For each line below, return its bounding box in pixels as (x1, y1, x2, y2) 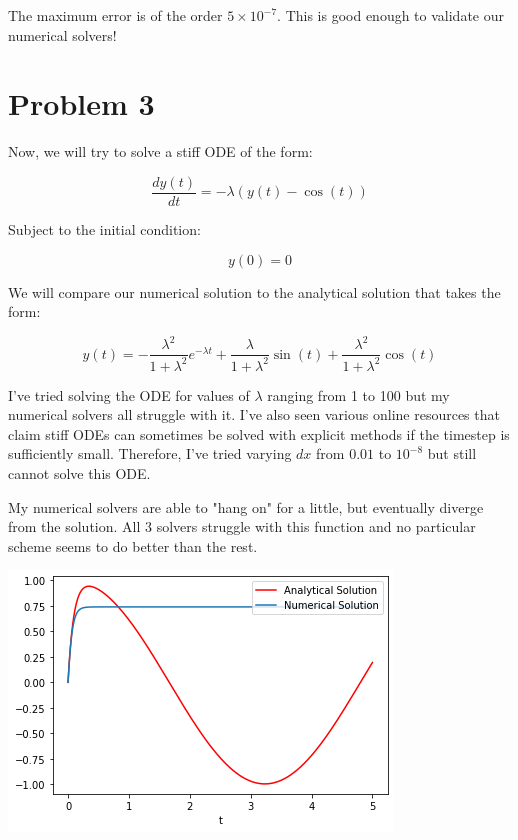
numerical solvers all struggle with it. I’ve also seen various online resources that (8, 404, 500, 425)
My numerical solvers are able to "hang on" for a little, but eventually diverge (8, 496, 484, 517)
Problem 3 (8, 83, 155, 124)
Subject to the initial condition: (8, 218, 201, 239)
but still (427, 443, 477, 464)
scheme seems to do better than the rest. (8, 535, 258, 556)
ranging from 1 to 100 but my (267, 384, 450, 405)
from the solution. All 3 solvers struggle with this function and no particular (8, 516, 476, 537)
